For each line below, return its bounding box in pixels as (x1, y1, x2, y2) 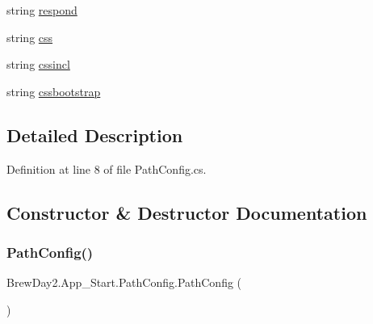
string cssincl (6, 56, 70, 73)
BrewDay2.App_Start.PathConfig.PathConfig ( (6, 274, 242, 291)
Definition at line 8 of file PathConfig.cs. (6, 160, 207, 177)
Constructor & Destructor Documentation (6, 200, 367, 225)
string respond (6, 2, 78, 18)
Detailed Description (6, 122, 183, 147)
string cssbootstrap (6, 82, 101, 99)
